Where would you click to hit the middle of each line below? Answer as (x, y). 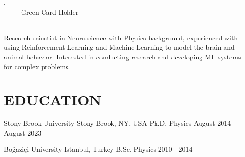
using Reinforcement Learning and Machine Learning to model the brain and (119, 47)
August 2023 (23, 132)
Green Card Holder (50, 11)
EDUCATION (53, 100)
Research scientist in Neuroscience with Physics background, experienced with (121, 37)
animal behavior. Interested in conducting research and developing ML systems (122, 56)
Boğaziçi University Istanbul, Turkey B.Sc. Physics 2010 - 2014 (98, 149)
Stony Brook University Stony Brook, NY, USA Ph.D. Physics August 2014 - (120, 123)
